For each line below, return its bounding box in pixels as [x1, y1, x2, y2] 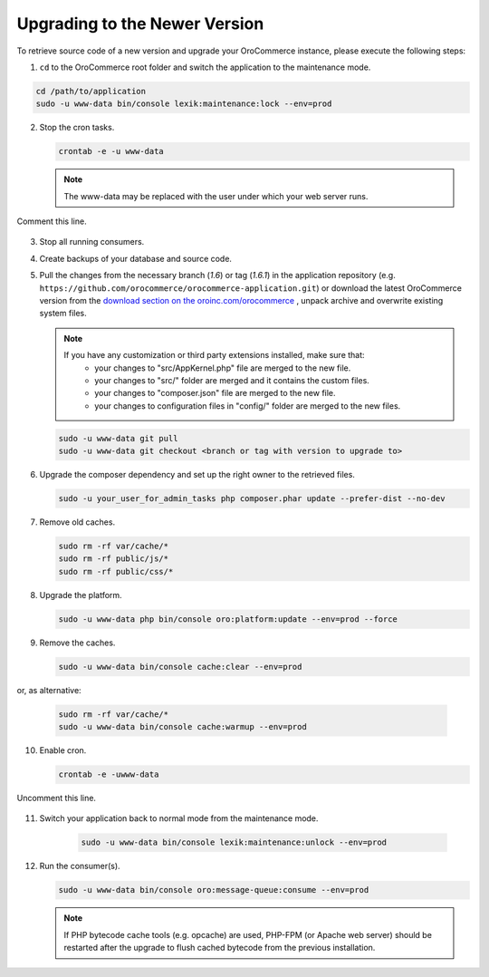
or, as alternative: [16, 684, 81, 695]
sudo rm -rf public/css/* [58, 566, 174, 576]
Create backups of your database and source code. [39, 253, 233, 264]
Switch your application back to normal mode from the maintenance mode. [39, 813, 319, 824]
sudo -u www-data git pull [58, 433, 178, 443]
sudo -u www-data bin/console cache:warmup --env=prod [58, 721, 307, 732]
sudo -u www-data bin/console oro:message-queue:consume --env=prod [58, 885, 369, 895]
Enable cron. [39, 745, 87, 756]
